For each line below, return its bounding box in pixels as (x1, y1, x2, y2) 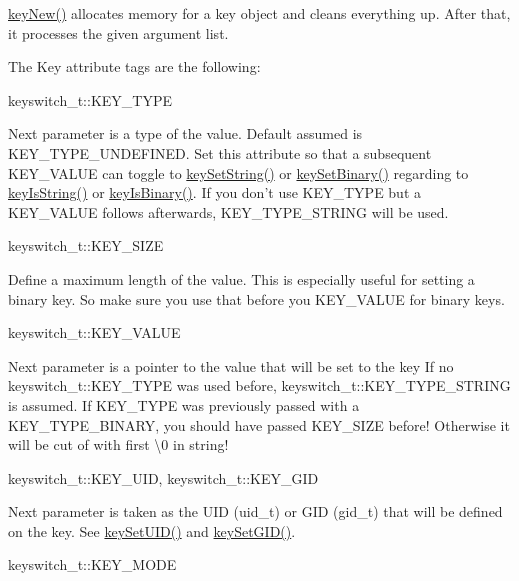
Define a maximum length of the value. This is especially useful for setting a (8, 268, 475, 289)
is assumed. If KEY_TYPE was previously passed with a (8, 394, 360, 415)
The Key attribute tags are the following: (8, 56, 261, 77)
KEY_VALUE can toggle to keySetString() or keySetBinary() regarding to (8, 162, 469, 183)
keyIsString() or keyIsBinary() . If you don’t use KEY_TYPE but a (8, 182, 422, 203)
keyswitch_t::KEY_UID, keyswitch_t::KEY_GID (8, 467, 319, 488)
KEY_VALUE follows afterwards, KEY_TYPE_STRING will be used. (8, 201, 449, 222)
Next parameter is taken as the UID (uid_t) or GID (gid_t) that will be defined (8, 501, 503, 522)
